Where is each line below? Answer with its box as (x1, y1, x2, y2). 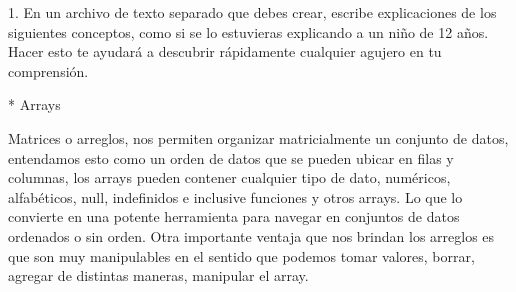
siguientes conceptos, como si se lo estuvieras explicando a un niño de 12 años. (8, 21, 489, 42)
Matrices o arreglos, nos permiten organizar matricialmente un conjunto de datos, (8, 127, 509, 148)
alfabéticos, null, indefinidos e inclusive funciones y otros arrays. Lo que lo (8, 186, 463, 207)
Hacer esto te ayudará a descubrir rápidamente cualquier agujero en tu (8, 41, 442, 62)
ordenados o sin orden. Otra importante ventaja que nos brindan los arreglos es (8, 225, 495, 246)
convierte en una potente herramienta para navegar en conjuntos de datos (8, 206, 460, 227)
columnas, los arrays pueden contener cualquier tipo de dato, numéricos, (8, 167, 451, 188)
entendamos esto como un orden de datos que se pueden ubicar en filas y (8, 147, 454, 168)
